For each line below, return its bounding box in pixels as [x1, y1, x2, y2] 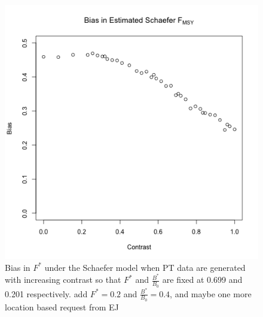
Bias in [5, 261, 30, 273]
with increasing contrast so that [5, 273, 121, 286]
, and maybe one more [170, 287, 252, 300]
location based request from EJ [5, 300, 119, 313]
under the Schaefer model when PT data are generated [44, 261, 246, 273]
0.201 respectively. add [5, 287, 88, 300]
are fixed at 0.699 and [162, 273, 243, 286]
